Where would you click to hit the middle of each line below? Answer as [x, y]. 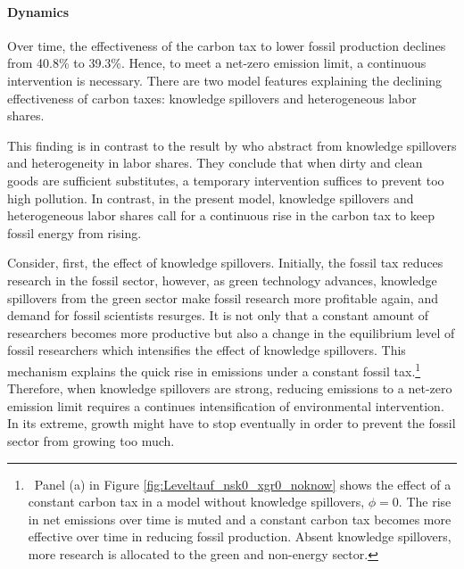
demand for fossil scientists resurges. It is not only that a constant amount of [218, 315]
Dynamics [38, 11]
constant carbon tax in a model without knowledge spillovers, [196, 502]
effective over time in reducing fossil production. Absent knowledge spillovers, [240, 536]
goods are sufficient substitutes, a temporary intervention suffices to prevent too [226, 180]
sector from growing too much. [91, 440]
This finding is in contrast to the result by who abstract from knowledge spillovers [232, 145]
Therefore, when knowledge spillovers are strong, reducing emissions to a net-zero [230, 388]
